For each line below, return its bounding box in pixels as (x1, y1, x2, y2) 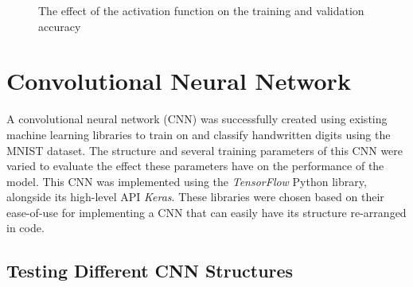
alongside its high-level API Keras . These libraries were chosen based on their (6, 188, 384, 205)
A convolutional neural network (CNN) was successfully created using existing (6, 111, 388, 127)
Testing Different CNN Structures (6, 258, 294, 283)
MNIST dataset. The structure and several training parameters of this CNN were (6, 142, 403, 158)
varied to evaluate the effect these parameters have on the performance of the (6, 157, 384, 174)
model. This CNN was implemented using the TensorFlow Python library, (6, 173, 367, 189)
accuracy (38, 17, 81, 34)
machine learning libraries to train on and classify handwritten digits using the (6, 126, 391, 142)
